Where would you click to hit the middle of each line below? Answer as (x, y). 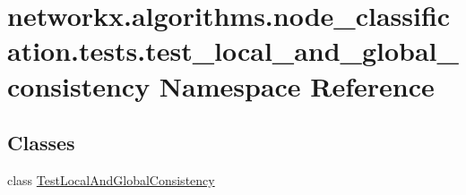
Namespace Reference (297, 85)
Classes (41, 143)
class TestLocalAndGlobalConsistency (111, 179)
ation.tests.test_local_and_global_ (233, 51)
